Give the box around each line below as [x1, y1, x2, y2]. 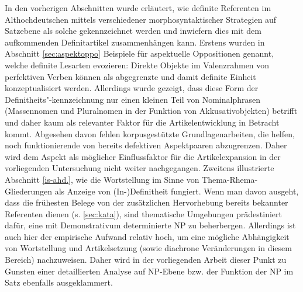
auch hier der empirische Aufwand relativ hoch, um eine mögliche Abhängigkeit [5, 230, 290, 242]
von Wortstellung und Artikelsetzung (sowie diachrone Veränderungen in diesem [5, 242, 292, 254]
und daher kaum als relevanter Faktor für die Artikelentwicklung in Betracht [5, 116, 280, 128]
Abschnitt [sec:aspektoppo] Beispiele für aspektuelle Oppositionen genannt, [5, 47, 274, 60]
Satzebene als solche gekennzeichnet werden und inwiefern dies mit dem [5, 25, 261, 37]
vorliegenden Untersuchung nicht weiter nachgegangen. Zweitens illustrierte [5, 162, 274, 174]
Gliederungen [5, 185, 53, 197]
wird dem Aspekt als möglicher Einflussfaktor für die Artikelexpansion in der [5, 150, 281, 162]
